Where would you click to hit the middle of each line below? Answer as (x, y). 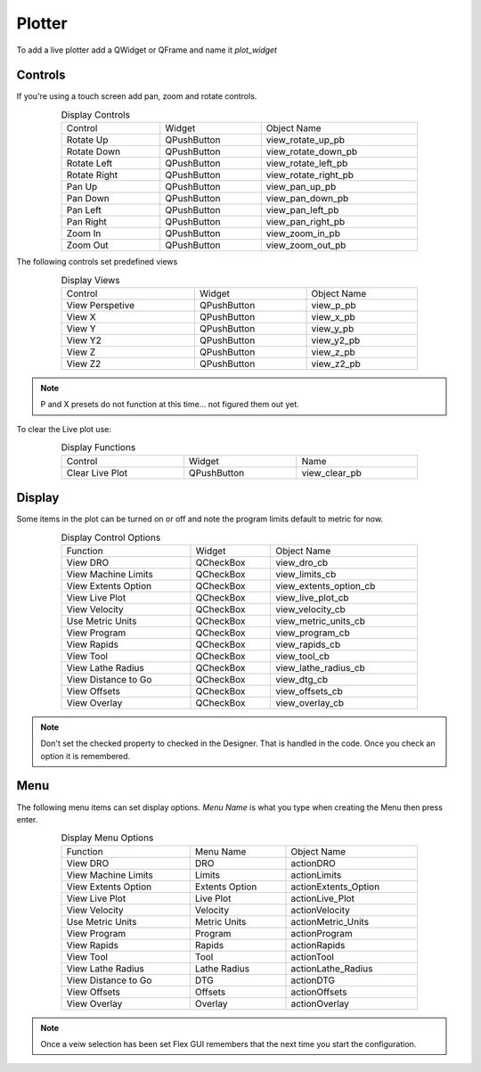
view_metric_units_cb (320, 621)
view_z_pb (333, 352)
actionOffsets (319, 992)
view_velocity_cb (311, 609)
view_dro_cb (302, 562)
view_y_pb (333, 328)
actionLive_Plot (323, 898)
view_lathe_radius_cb (320, 667)
